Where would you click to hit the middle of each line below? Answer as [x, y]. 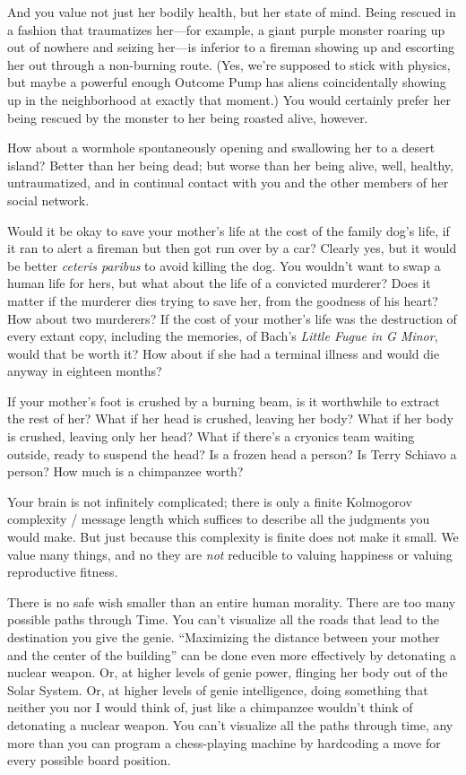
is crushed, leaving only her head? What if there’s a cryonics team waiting [211, 436]
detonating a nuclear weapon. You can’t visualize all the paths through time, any [230, 724]
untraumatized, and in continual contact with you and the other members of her [228, 183]
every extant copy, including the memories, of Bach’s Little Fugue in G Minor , [223, 336]
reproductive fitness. [63, 572]
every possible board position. [89, 760]
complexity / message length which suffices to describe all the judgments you [219, 519]
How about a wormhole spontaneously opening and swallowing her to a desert [221, 148]
